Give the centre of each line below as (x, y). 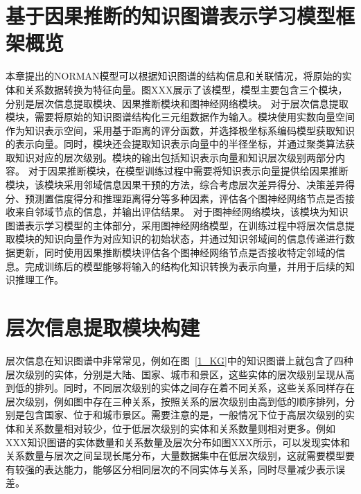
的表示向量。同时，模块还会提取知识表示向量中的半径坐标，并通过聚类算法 (175, 144)
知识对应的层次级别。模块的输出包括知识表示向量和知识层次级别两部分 (175, 157)
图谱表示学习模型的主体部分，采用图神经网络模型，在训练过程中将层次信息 (175, 225)
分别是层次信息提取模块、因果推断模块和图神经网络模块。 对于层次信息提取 (177, 103)
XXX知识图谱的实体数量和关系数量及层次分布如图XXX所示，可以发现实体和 (178, 442)
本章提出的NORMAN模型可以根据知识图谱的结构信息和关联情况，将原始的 (174, 76)
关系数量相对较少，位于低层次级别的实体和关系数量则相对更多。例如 (180, 428)
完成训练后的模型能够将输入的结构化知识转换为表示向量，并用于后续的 (185, 266)
